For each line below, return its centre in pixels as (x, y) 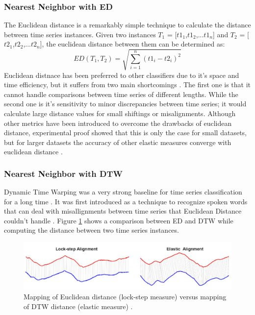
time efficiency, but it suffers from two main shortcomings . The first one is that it (127, 85)
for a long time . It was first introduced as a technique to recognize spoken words (126, 201)
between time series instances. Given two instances (80, 34)
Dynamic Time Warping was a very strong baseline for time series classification (123, 192)
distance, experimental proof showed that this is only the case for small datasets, (125, 133)
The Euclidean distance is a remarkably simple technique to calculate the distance (127, 25)
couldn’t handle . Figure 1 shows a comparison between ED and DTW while (119, 220)
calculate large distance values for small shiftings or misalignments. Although (120, 113)
